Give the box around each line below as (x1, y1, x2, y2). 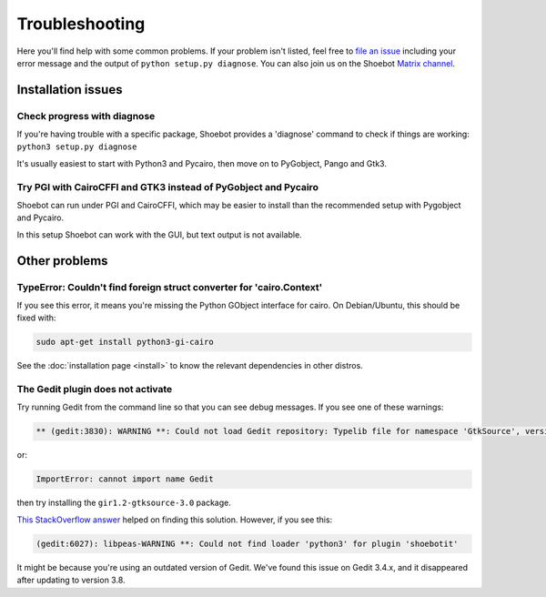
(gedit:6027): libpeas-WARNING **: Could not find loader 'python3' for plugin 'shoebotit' (35, 538, 459, 549)
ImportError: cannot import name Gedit (35, 474, 214, 484)
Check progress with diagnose (16, 109, 156, 122)
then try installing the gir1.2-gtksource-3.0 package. (16, 497, 232, 509)
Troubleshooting (16, 14, 146, 34)
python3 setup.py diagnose (16, 142, 137, 152)
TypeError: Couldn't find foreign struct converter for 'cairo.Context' (16, 280, 323, 293)
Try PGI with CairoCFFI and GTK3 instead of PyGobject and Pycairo (16, 180, 318, 193)
